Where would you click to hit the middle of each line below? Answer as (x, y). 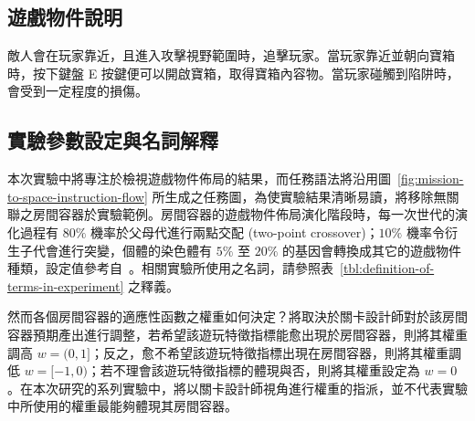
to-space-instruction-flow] (78, 196)
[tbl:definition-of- (387, 268)
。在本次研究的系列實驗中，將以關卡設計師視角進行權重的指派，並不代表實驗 (237, 388)
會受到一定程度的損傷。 (78, 91)
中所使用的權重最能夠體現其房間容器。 (122, 406)
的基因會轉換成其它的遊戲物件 (372, 250)
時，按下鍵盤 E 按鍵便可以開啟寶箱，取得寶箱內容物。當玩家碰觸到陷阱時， (233, 73)
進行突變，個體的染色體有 (135, 250)
